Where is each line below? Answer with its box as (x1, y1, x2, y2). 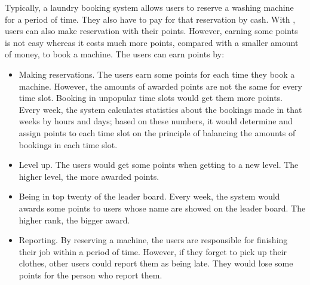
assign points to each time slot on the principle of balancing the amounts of (19, 126, 296, 139)
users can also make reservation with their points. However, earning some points (5, 24, 298, 37)
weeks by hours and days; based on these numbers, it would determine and (19, 115, 293, 127)
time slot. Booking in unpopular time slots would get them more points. (19, 91, 283, 104)
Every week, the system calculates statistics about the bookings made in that (19, 103, 302, 115)
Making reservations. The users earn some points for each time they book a (19, 68, 295, 80)
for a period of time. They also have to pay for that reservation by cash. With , (5, 13, 296, 25)
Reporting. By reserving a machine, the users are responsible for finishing (19, 234, 288, 246)
